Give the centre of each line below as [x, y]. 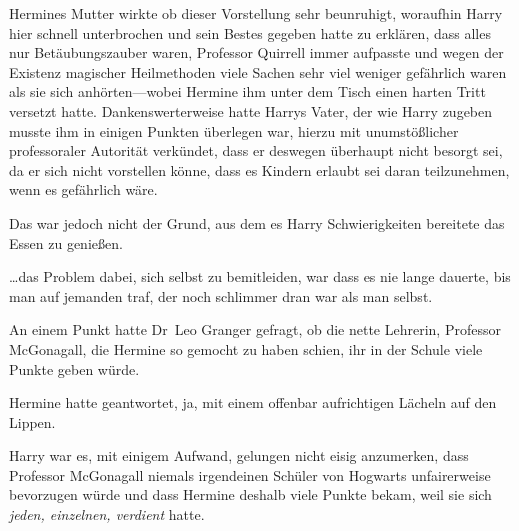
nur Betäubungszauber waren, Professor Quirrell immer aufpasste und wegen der [256, 52]
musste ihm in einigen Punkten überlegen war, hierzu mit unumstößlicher [234, 130]
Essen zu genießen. [66, 242]
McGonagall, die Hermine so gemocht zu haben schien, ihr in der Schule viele [246, 348]
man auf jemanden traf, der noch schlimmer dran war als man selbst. [221, 295]
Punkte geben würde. [74, 368]
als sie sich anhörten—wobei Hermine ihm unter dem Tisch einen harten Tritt [247, 91]
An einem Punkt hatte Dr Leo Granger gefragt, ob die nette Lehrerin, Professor [255, 329]
